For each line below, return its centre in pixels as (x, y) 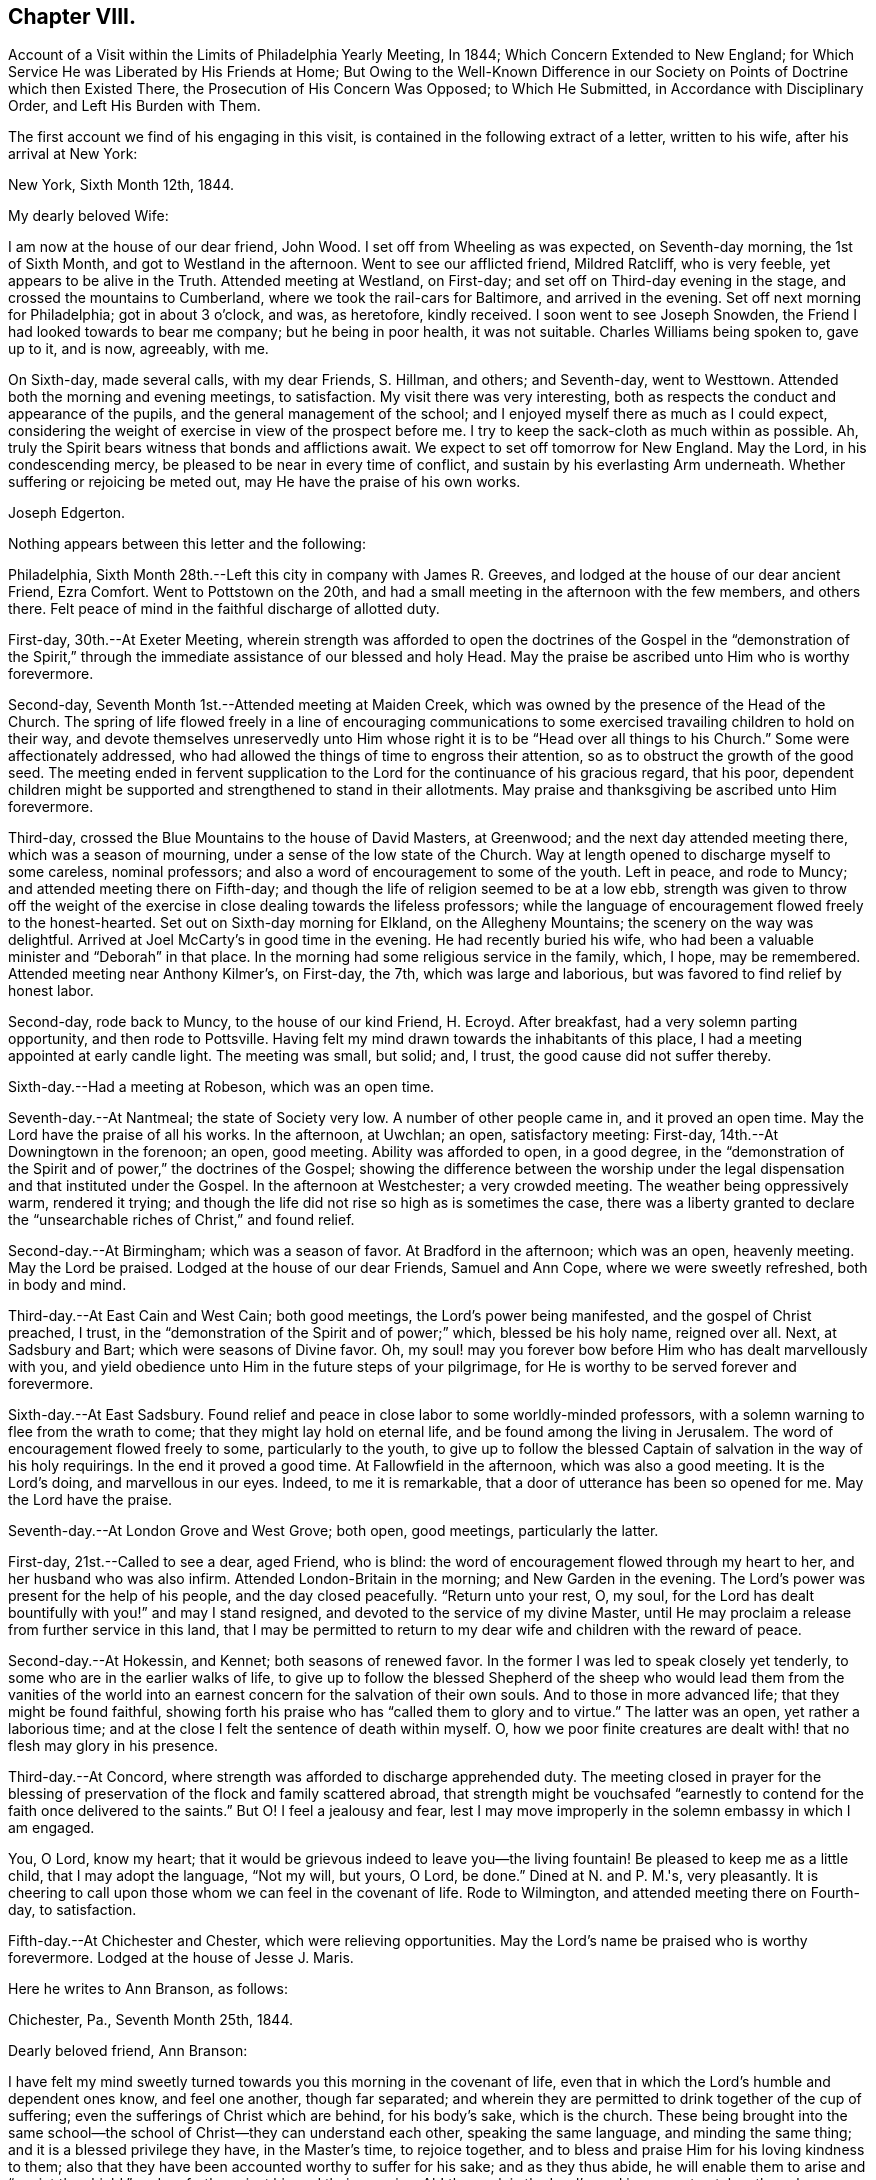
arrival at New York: (73, 154)
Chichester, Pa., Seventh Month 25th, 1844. (150, 2020)
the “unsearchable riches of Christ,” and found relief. (181, 1220)
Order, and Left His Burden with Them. (134, 106)
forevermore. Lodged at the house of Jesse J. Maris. (181, 1958)
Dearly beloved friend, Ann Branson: (128, 2051)
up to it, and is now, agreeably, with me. (138, 349)
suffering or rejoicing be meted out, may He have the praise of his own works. (264, 482)
